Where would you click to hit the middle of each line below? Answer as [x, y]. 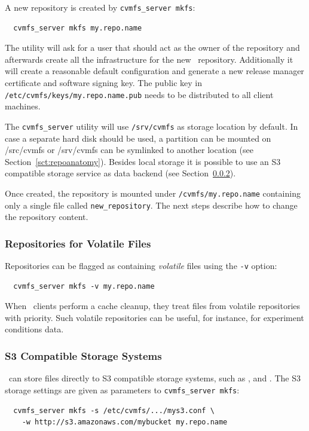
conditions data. [34, 329]
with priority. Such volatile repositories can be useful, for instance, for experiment [154, 317]
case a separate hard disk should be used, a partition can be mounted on [138, 138]
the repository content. [47, 217]
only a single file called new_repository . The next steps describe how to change [151, 205]
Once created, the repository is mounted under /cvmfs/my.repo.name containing [153, 193]
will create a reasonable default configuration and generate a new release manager [154, 71]
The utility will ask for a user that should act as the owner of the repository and [152, 48]
